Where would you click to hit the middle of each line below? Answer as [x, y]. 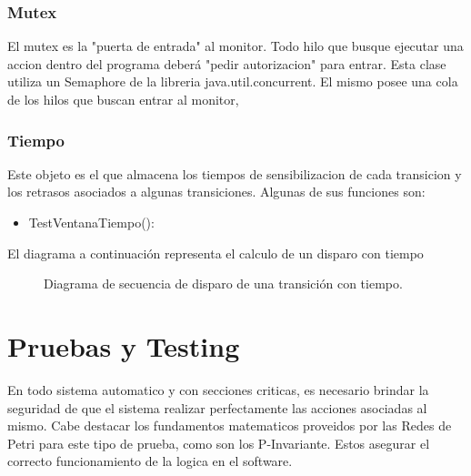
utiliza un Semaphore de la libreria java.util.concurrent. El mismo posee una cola [233, 81]
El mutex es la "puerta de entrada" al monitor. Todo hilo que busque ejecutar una [235, 46]
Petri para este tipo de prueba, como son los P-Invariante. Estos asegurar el [219, 443]
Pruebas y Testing [124, 345]
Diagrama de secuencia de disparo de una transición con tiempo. [223, 284]
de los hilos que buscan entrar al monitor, [123, 99]
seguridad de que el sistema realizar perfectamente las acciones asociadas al [217, 407]
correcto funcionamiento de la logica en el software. [150, 461]
